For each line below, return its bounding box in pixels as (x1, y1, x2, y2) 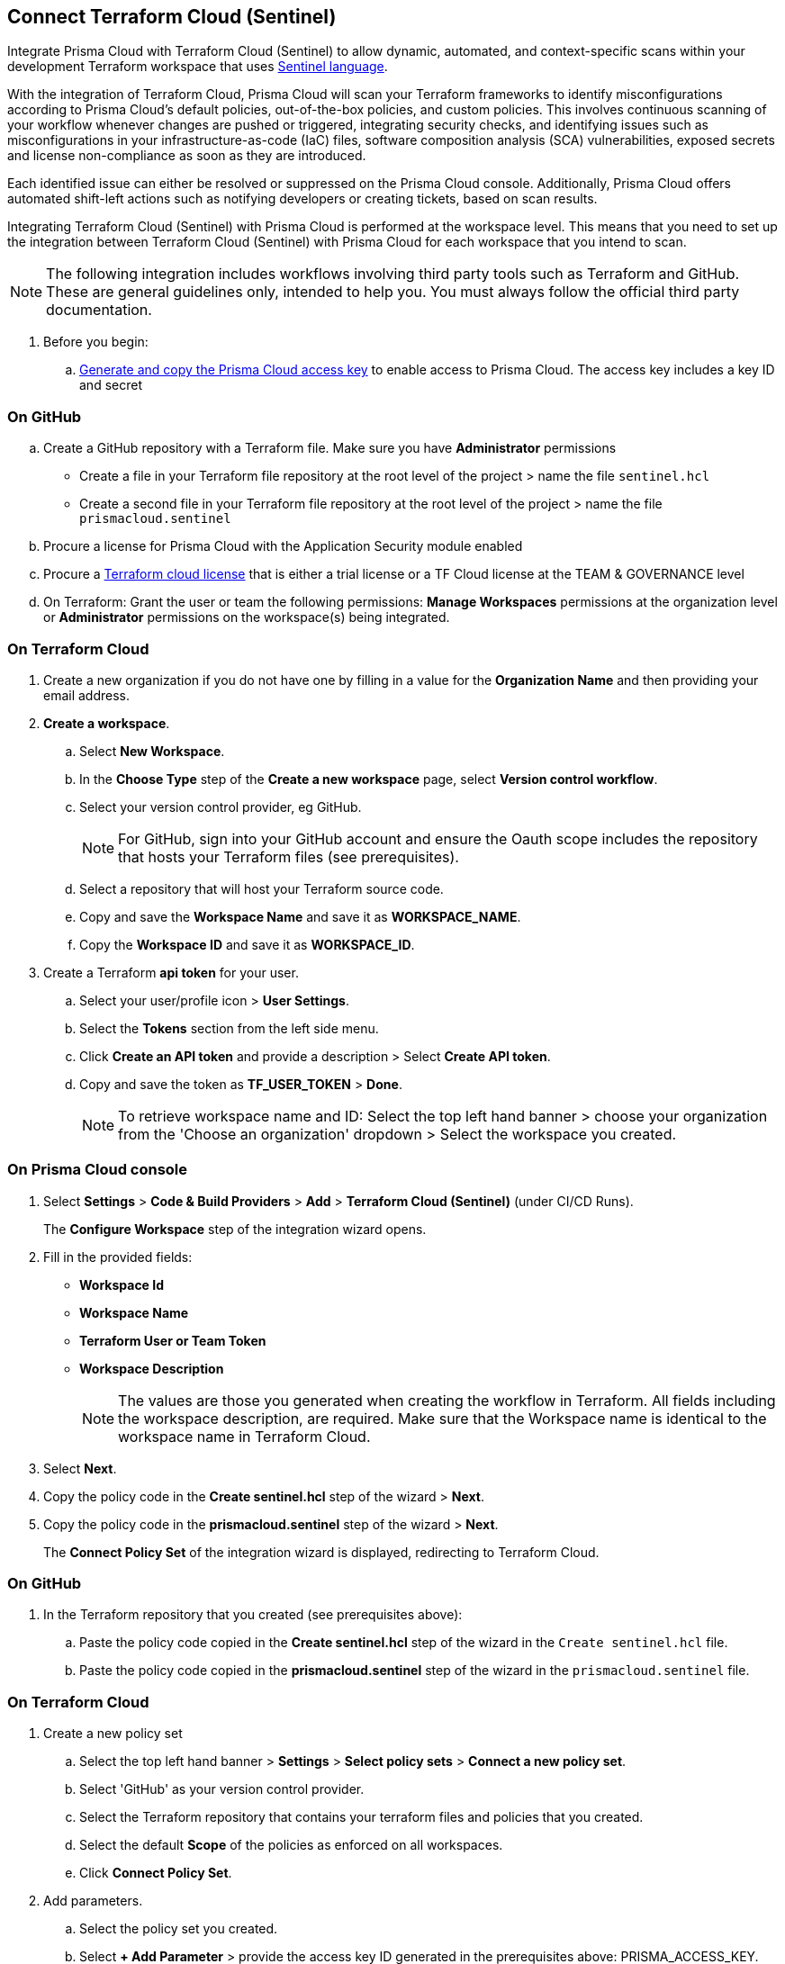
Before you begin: (43, 334, 149, 350)
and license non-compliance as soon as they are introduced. (7, 148, 366, 164)
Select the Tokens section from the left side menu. (79, 1020, 379, 1036)
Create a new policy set (43, 1725, 183, 1742)
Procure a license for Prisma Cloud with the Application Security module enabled (43, 538, 523, 554)
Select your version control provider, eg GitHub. (79, 798, 362, 815)
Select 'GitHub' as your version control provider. (79, 1781, 365, 1797)
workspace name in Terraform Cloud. (118, 1427, 371, 1446)
